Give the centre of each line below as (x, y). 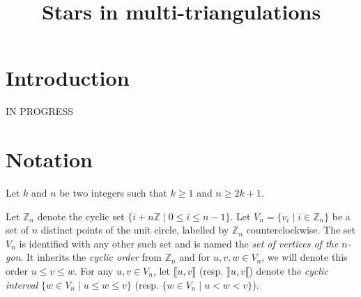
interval (22, 284)
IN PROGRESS (39, 111)
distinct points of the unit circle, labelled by (135, 230)
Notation (49, 159)
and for (195, 257)
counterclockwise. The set (301, 230)
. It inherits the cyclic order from (91, 257)
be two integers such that (113, 193)
